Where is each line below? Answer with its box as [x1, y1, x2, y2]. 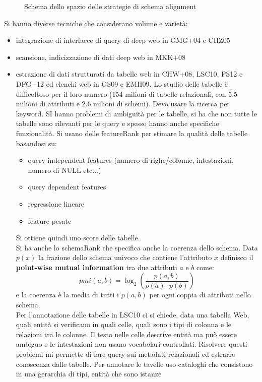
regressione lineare [28, 198, 85, 209]
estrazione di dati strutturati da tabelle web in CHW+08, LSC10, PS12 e [16, 69, 243, 79]
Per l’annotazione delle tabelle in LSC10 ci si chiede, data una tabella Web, [16, 309, 249, 320]
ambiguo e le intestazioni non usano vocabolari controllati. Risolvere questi [16, 339, 247, 349]
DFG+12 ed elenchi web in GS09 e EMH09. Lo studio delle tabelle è [16, 78, 228, 89]
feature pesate [28, 215, 72, 226]
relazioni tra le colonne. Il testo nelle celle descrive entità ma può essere [16, 329, 237, 339]
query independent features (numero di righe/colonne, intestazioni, [28, 155, 234, 165]
